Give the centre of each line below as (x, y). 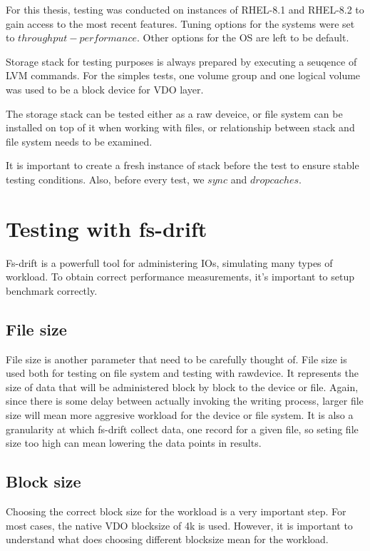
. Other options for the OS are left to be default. (243, 37)
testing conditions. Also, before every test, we (105, 179)
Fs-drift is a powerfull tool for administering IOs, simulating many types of (169, 262)
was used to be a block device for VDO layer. (105, 89)
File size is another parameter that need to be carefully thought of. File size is (176, 359)
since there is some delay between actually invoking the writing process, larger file (185, 401)
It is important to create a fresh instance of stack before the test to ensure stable (183, 165)
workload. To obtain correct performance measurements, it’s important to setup (180, 277)
